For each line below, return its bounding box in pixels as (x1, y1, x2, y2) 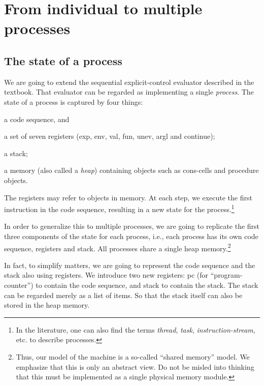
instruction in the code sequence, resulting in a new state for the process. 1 (4, 202, 235, 214)
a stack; (4, 147, 28, 158)
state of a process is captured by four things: (4, 96, 143, 107)
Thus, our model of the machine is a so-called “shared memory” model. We (16, 351, 250, 362)
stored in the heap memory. (4, 300, 90, 310)
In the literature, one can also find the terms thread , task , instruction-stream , (16, 324, 255, 335)
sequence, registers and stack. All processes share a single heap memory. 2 (4, 241, 231, 253)
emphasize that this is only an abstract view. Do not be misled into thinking (16, 361, 254, 372)
